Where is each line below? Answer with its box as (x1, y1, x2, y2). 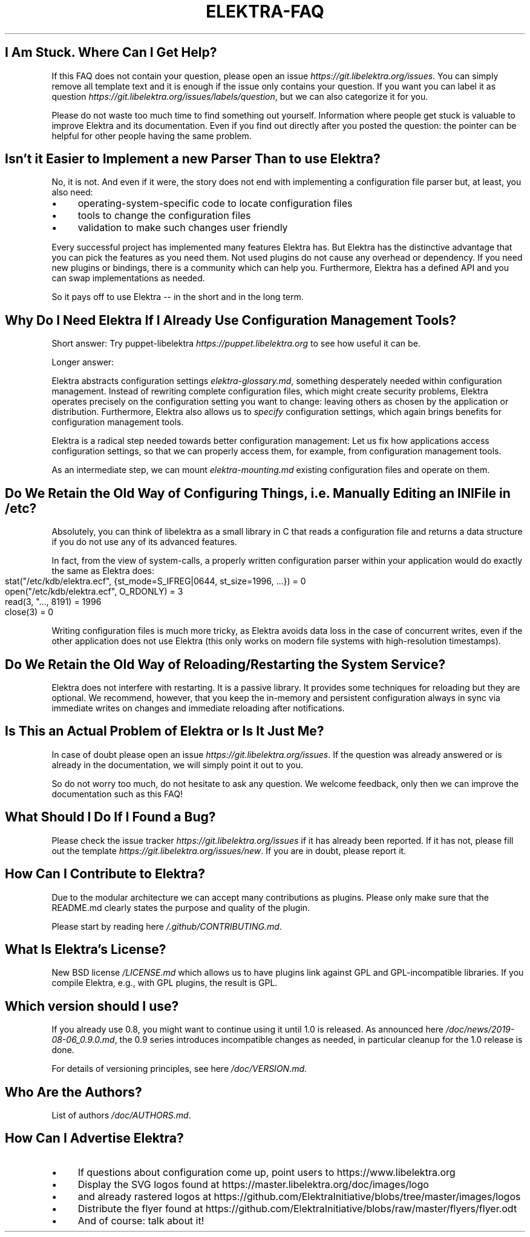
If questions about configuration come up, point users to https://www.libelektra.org (77, 1166, 456, 1178)
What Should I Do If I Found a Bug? (5, 809, 216, 825)
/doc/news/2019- (445, 1024, 515, 1035)
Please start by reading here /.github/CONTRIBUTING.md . (51, 921, 282, 932)
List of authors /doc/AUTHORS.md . (51, 1110, 191, 1121)
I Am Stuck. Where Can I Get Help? (5, 45, 217, 60)
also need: (51, 187, 93, 198)
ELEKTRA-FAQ (206, 1, 324, 22)
